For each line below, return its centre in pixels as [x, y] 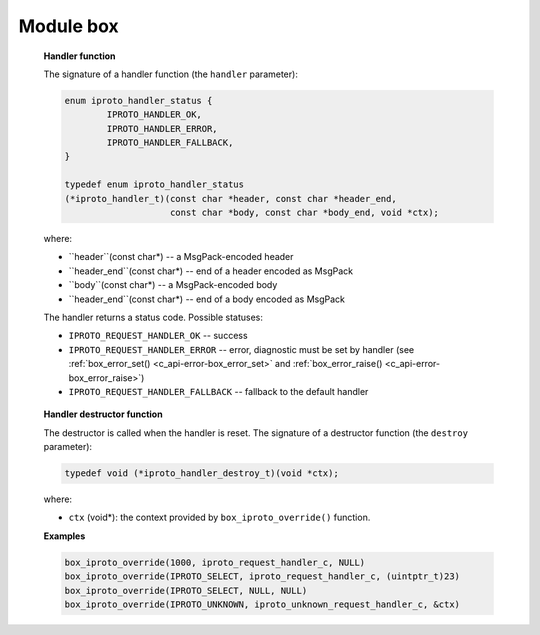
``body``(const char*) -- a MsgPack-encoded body [173, 285]
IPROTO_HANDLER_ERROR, [162, 128]
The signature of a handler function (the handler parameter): [171, 74]
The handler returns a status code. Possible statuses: [153, 317]
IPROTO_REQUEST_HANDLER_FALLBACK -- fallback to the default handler [218, 391]
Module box [68, 26]
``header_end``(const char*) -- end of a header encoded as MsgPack [211, 271]
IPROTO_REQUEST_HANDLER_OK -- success [158, 336]
